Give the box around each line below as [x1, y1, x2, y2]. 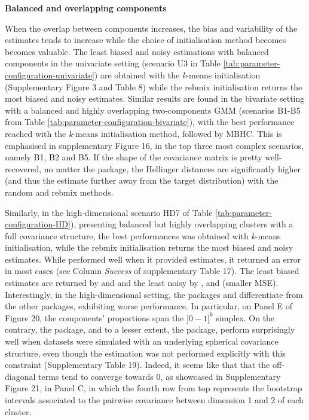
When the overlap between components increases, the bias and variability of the [5, 22, 298, 34]
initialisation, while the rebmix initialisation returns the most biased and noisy [5, 241, 293, 254]
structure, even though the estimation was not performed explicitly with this [5, 346, 286, 359]
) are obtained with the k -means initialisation [94, 68, 261, 81]
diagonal [5, 370, 36, 382]
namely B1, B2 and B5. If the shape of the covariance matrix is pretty [5, 151, 262, 163]
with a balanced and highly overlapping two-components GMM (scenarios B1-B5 [5, 104, 301, 116]
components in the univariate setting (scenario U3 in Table [5, 57, 221, 69]
